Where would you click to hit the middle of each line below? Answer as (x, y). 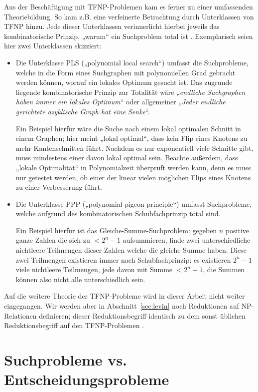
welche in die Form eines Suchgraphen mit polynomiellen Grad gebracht (126, 72)
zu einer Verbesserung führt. (59, 187)
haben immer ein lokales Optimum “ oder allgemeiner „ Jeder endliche (121, 102)
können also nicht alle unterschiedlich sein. (80, 279)
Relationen (20, 315)
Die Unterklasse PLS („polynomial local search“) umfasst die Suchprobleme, (132, 62)
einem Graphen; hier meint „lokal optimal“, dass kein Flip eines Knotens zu (131, 138)
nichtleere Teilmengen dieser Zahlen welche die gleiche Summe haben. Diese (131, 250)
